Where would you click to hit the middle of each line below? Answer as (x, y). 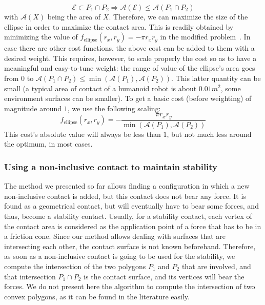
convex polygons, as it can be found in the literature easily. (97, 296)
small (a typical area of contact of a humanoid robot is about (100, 88)
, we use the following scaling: (114, 108)
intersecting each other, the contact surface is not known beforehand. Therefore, (130, 246)
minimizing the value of (41, 37)
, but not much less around (209, 134)
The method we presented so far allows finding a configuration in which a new (127, 186)
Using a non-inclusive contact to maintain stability (111, 166)
